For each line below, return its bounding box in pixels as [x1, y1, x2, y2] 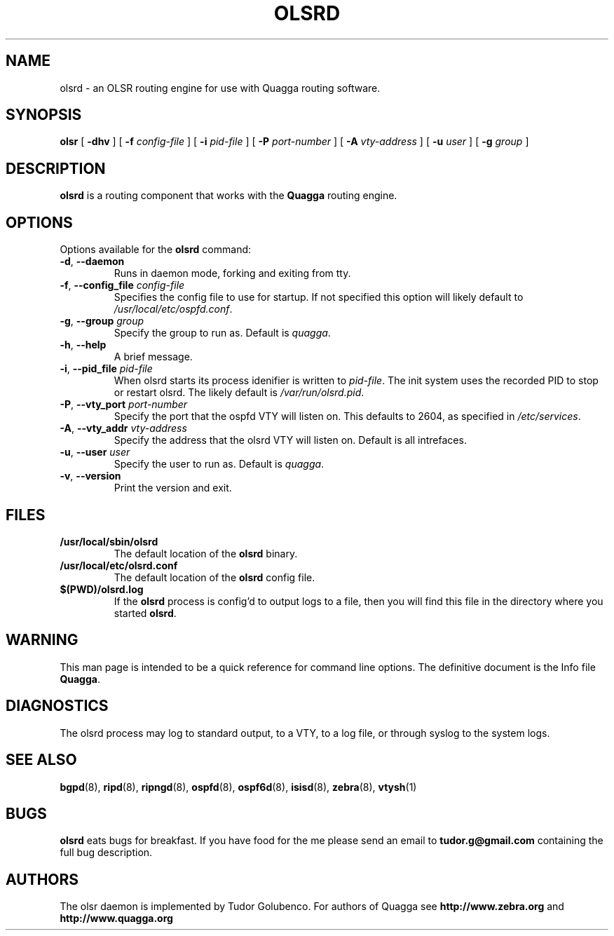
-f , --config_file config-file [60, 279, 185, 292]
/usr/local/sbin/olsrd [60, 535, 158, 548]
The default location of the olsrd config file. [114, 571, 315, 583]
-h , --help [60, 339, 107, 351]
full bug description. [60, 846, 153, 859]
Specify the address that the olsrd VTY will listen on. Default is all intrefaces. [114, 434, 467, 447]
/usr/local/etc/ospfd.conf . [114, 303, 233, 316]
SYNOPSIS [6, 106, 82, 124]
